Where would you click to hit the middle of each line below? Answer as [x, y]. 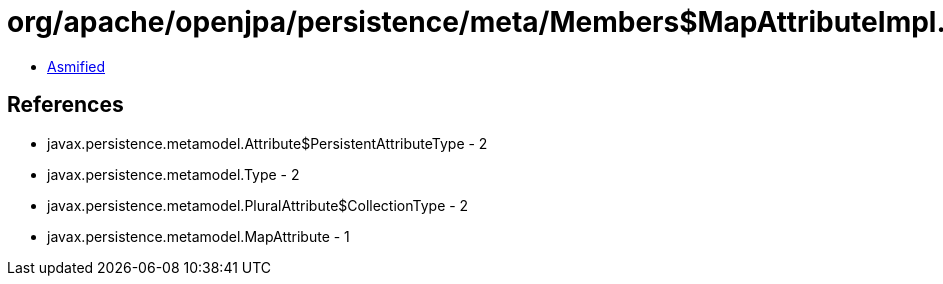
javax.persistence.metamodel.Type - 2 [173, 174]
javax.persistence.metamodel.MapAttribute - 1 [198, 236]
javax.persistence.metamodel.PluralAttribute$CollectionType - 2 [258, 205]
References [65, 105]
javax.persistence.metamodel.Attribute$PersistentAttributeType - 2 [267, 143]
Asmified [76, 66]
